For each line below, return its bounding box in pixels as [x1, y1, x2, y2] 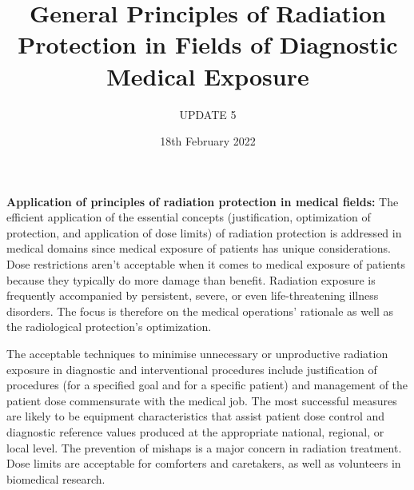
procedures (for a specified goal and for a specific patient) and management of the [6, 376, 408, 393]
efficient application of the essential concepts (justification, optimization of [6, 209, 371, 225]
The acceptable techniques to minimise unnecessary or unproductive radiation [6, 345, 388, 362]
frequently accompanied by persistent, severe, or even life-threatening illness [6, 287, 379, 304]
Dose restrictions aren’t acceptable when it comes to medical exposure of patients [6, 256, 405, 273]
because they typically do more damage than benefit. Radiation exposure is [6, 271, 376, 288]
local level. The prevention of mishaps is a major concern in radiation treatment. [6, 439, 402, 456]
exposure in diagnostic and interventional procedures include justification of [6, 361, 377, 377]
